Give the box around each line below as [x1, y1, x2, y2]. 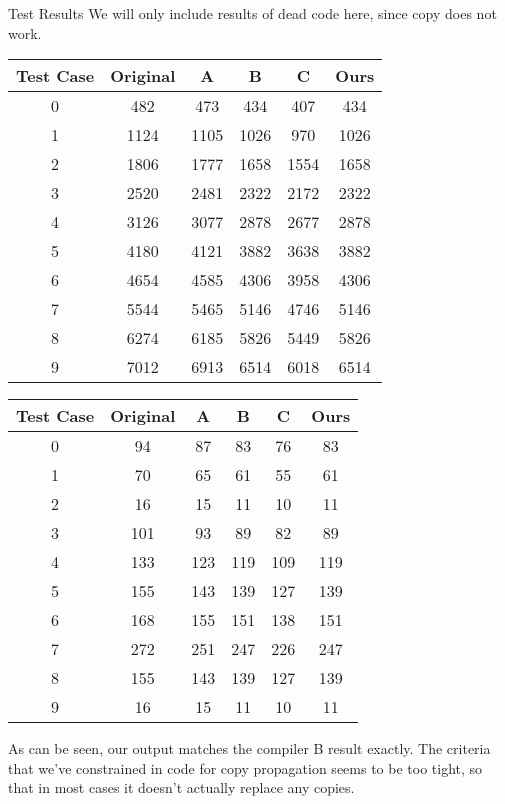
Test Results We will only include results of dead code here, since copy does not [8, 3, 497, 23]
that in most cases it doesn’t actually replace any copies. [8, 777, 355, 798]
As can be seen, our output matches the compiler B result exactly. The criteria [8, 738, 491, 759]
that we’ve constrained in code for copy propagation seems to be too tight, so [8, 757, 483, 778]
